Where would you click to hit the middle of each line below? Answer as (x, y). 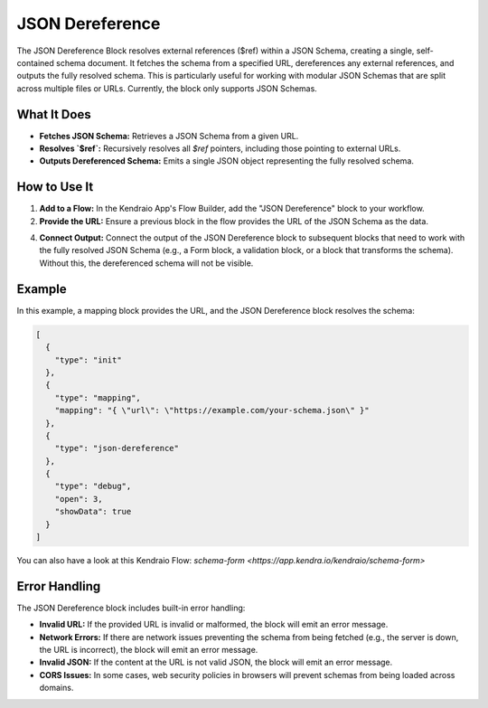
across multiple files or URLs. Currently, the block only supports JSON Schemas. (167, 88)
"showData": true (93, 512)
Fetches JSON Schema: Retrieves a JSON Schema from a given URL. (169, 136)
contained (35, 62)
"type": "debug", (93, 486)
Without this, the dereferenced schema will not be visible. (146, 263)
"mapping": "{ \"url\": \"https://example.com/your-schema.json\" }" (212, 411)
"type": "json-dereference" (117, 448)
